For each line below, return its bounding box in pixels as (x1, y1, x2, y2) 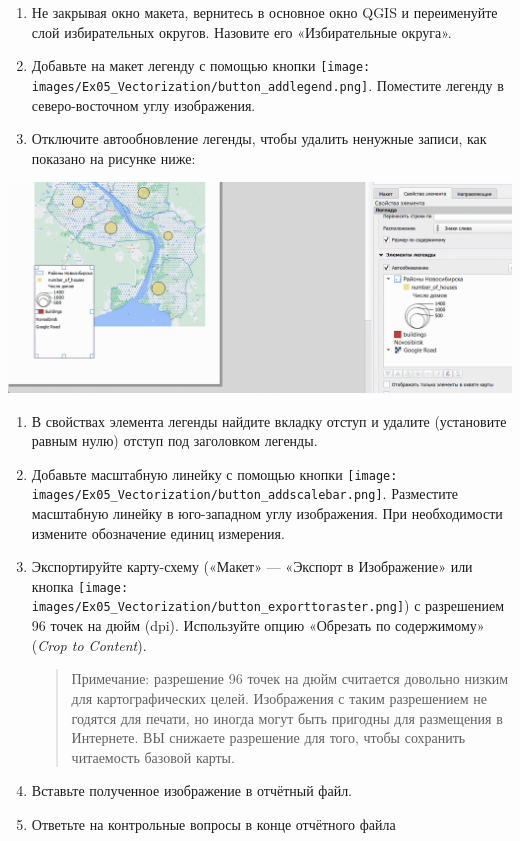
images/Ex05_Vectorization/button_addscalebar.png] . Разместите (31, 483, 459, 504)
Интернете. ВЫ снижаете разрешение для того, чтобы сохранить (71, 727, 466, 748)
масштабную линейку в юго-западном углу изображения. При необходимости (31, 503, 503, 524)
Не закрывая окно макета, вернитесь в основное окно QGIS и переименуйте (31, 2, 498, 22)
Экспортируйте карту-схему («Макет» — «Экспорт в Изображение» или (31, 556, 473, 577)
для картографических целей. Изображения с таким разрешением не (71, 687, 487, 708)
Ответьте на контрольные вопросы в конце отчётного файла (31, 813, 396, 834)
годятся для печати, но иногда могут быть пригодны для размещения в (71, 707, 503, 728)
